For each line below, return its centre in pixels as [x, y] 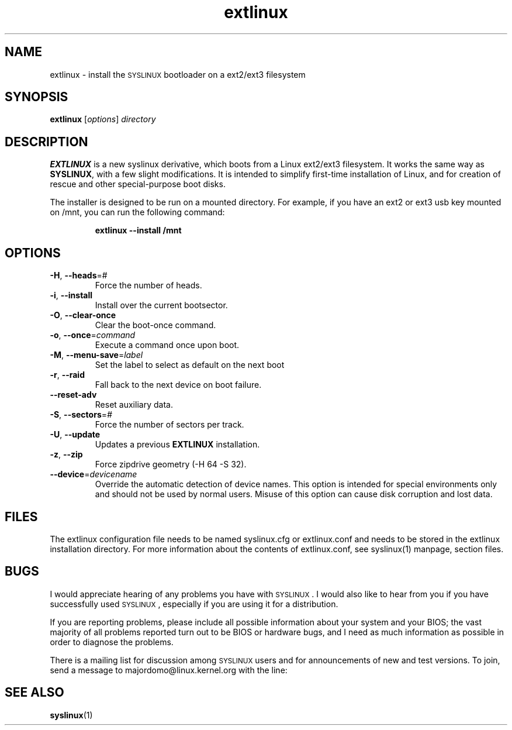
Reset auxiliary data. [134, 405]
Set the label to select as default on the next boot [190, 365]
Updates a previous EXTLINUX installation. [177, 445]
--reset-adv [73, 395]
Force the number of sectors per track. [169, 425]
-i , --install [71, 295]
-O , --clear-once [83, 315]
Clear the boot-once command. [155, 325]
